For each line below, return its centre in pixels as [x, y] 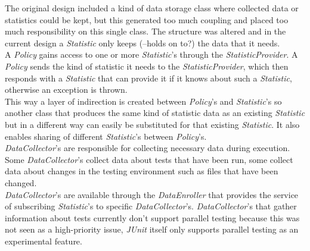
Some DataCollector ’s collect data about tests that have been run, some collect [149, 159]
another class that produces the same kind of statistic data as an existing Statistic [155, 113]
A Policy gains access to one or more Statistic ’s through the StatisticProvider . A [151, 54]
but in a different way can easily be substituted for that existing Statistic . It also [152, 124]
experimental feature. [44, 241]
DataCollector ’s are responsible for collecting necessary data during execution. [148, 148]
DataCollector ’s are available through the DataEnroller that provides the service [152, 194]
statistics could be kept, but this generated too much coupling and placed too [147, 19]
